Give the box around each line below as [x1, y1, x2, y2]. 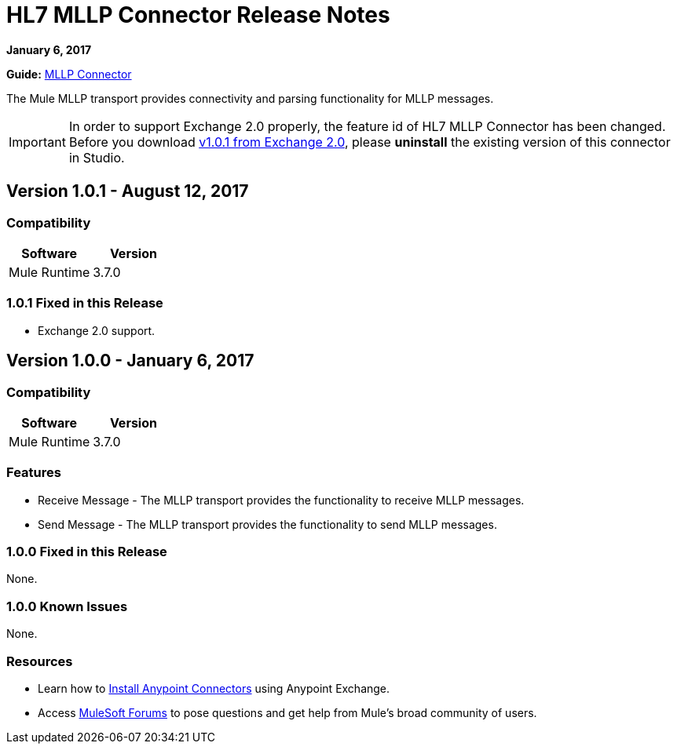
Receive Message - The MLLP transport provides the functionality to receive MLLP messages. [38, 493, 525, 507]
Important [9, 133, 66, 150]
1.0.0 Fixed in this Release [6, 544, 167, 560]
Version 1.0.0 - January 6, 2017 [6, 351, 254, 371]
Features [6, 464, 61, 481]
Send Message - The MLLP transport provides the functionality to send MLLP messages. [38, 517, 497, 531]
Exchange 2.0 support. [38, 323, 156, 337]
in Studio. [68, 149, 125, 166]
